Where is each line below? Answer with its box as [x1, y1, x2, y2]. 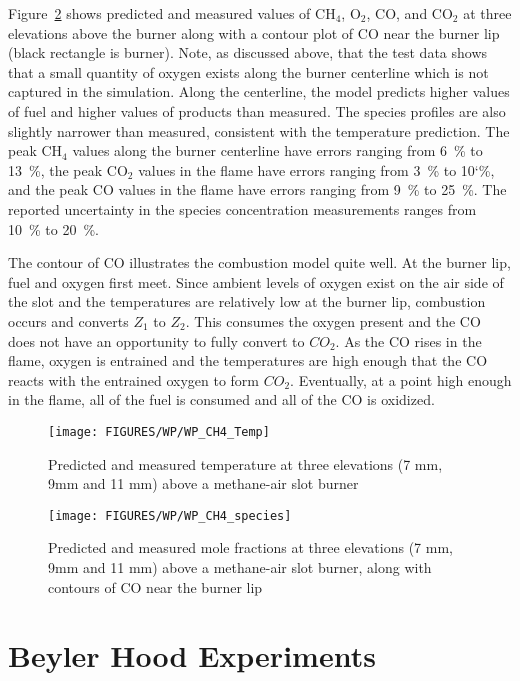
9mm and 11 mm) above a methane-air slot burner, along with [48, 556, 432, 577]
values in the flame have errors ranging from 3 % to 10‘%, [138, 159, 495, 180]
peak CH [8, 140, 63, 161]
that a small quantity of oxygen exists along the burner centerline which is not [8, 61, 489, 82]
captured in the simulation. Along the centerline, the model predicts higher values [8, 81, 510, 102]
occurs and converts [8, 310, 129, 331]
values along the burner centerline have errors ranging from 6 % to [72, 140, 483, 161]
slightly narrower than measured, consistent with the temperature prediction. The [8, 120, 510, 141]
